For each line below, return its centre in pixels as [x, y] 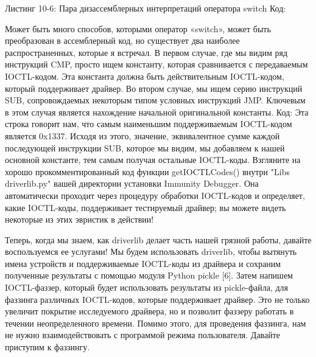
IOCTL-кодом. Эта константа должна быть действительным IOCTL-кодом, [145, 76]
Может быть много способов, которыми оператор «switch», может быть [138, 28]
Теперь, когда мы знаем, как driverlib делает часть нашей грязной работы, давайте [158, 239]
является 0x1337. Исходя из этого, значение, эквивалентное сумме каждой [142, 135]
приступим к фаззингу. [47, 347]
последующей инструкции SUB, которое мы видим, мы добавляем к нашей [145, 147]
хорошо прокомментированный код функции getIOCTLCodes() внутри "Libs [147, 171]
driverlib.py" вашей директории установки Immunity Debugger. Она [132, 183]
